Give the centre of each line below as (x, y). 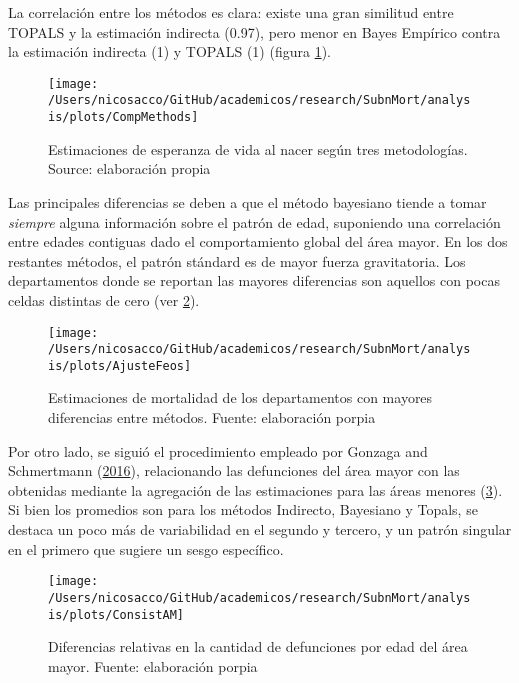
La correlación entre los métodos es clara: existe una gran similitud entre (231, 12)
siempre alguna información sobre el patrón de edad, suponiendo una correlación (254, 221)
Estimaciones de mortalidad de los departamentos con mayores (240, 397)
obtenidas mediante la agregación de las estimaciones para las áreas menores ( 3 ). (255, 489)
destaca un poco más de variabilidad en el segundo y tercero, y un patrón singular (260, 529)
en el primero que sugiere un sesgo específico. (146, 548)
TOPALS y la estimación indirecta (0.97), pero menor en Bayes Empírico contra (254, 31)
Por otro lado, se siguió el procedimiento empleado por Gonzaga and (218, 450)
